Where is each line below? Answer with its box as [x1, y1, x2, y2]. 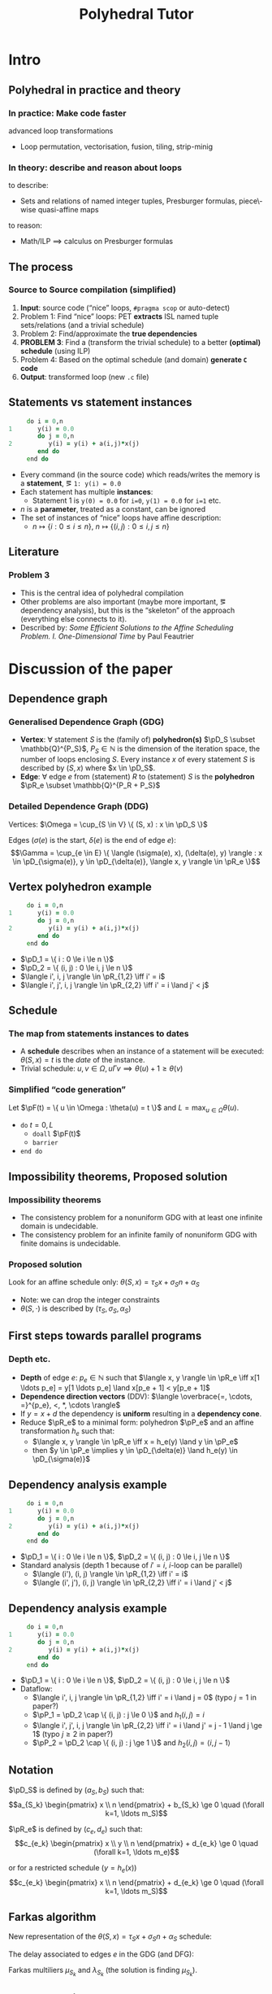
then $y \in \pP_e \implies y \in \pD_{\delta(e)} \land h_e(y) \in [32, 1446, 238, 1455]
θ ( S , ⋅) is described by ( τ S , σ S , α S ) [19, 1303, 132, 1315]
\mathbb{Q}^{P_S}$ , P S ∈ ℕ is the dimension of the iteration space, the [19, 744, 261, 756]
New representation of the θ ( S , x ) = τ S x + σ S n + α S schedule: [8, 1931, 213, 1943]
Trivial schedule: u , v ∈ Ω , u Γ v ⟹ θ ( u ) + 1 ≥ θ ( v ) [19, 1063, 183, 1074]
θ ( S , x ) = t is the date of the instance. [19, 1055, 145, 1065]
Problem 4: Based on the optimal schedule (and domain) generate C [19, 355, 248, 364]
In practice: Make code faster [8, 107, 127, 119]
